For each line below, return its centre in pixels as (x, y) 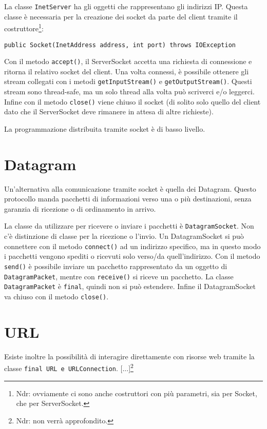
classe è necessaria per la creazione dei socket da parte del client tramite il (121, 16)
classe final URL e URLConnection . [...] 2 (69, 367)
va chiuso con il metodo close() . (56, 296)
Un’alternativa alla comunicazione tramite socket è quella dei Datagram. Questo (130, 188)
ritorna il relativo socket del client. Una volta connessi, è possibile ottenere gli (127, 71)
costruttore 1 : (24, 27)
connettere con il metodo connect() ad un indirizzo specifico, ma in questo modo (132, 246)
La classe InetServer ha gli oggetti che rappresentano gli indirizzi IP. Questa (126, 6)
